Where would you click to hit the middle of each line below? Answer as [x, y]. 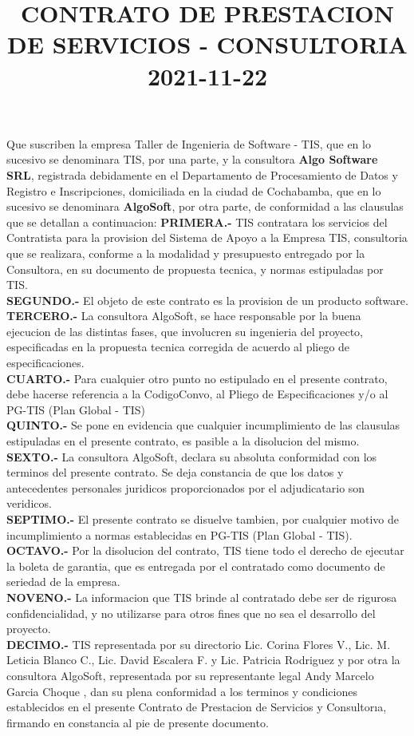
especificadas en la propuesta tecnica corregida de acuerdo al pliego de [178, 347]
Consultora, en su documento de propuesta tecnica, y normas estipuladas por [195, 269]
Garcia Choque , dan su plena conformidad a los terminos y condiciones [182, 691]
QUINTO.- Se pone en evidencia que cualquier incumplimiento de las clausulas [203, 425]
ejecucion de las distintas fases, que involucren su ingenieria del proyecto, [185, 331]
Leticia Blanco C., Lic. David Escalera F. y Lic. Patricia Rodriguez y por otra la [203, 660]
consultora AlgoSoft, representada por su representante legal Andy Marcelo [190, 675]
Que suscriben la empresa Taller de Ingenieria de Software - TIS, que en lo [189, 143]
